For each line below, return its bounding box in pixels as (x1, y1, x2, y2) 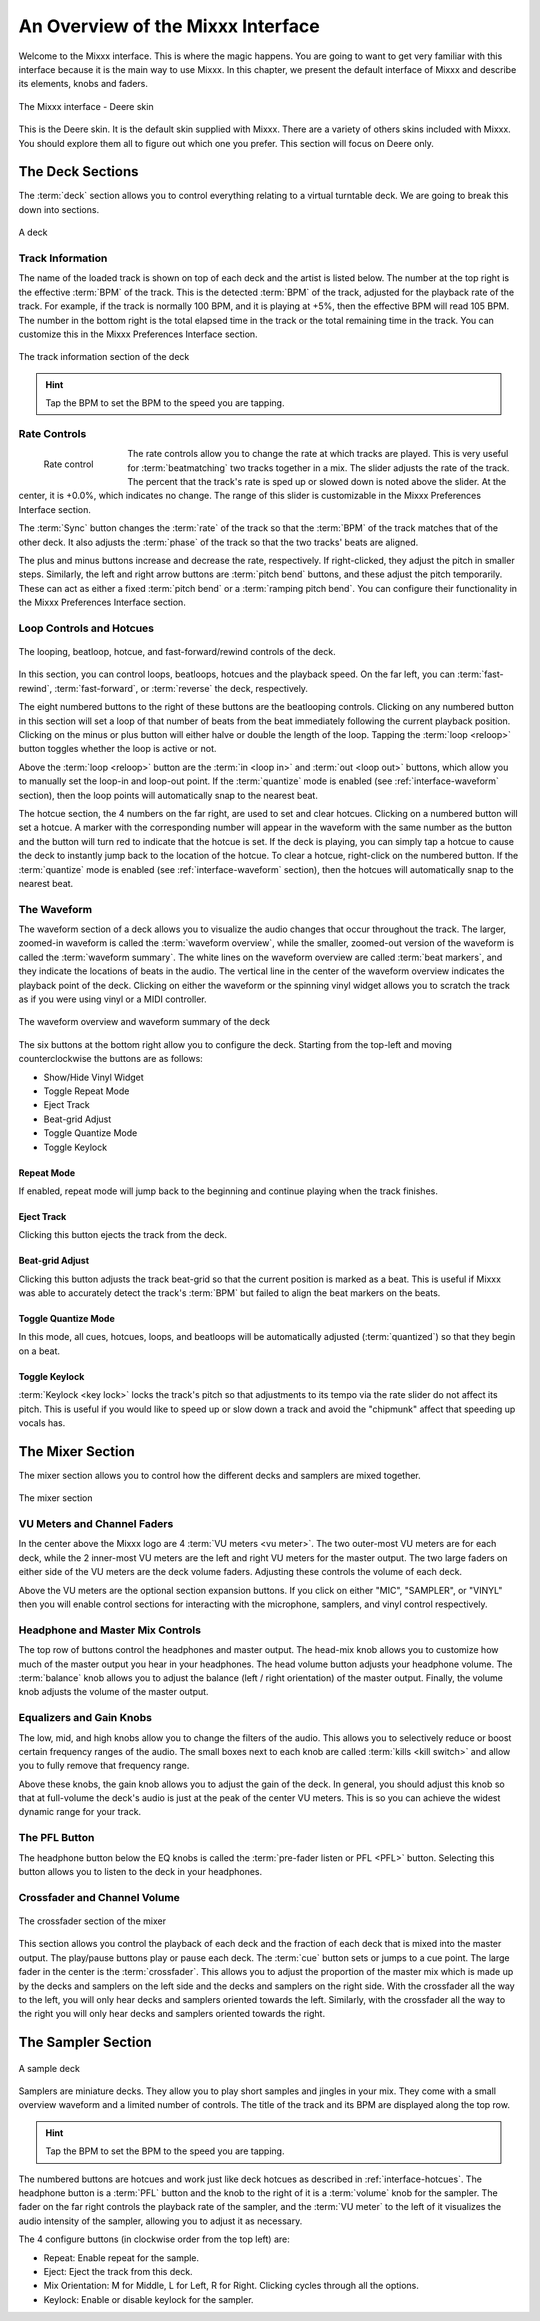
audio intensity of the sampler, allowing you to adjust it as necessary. (18, 2215, 303, 2227)
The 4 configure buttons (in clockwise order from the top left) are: (18, 2233, 290, 2245)
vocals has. (18, 1417, 66, 1429)
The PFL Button (18, 1831, 95, 1845)
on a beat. (18, 1345, 60, 1357)
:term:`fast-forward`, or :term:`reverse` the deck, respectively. (54, 682, 309, 694)
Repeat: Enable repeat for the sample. (43, 2251, 200, 2264)
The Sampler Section (18, 2034, 152, 2051)
